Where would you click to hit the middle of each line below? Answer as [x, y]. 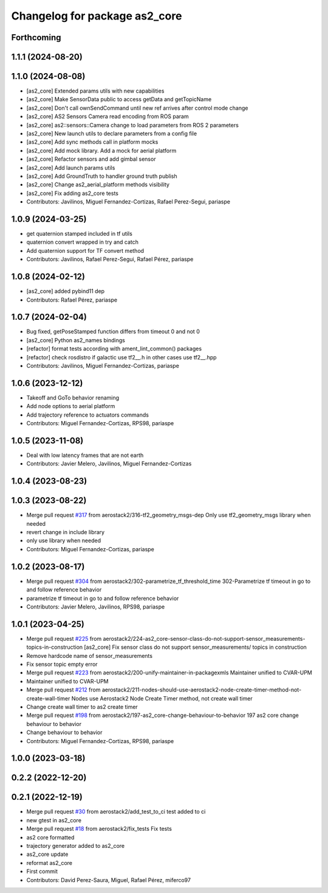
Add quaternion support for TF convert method [85, 250]
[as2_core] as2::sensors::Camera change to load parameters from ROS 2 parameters [133, 125]
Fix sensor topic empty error [62, 665]
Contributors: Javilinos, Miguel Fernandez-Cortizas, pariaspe [103, 366]
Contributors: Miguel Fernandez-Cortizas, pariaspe [90, 549]
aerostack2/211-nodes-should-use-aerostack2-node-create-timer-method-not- [202, 690]
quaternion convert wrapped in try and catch [83, 242]
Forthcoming [36, 37]
